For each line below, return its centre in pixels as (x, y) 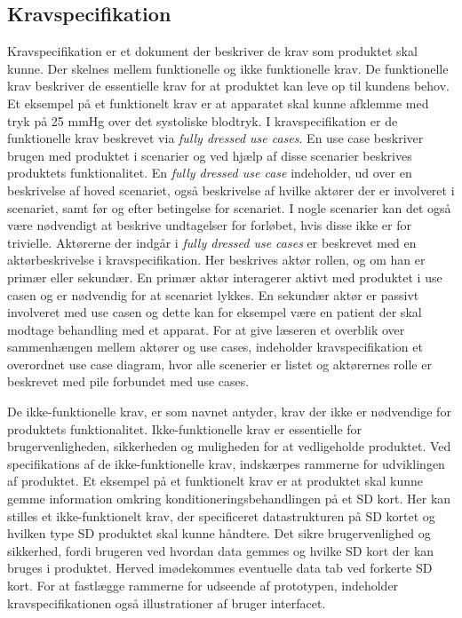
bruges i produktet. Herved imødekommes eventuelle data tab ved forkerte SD (220, 568)
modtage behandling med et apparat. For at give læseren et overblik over (206, 329)
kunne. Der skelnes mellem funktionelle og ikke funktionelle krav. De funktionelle (228, 68)
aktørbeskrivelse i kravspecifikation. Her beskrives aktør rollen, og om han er (216, 260)
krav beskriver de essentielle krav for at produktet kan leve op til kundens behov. (228, 86)
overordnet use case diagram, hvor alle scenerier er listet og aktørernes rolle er (219, 364)
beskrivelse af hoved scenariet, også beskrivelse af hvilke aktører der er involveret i (231, 190)
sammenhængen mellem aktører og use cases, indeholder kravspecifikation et (215, 347)
